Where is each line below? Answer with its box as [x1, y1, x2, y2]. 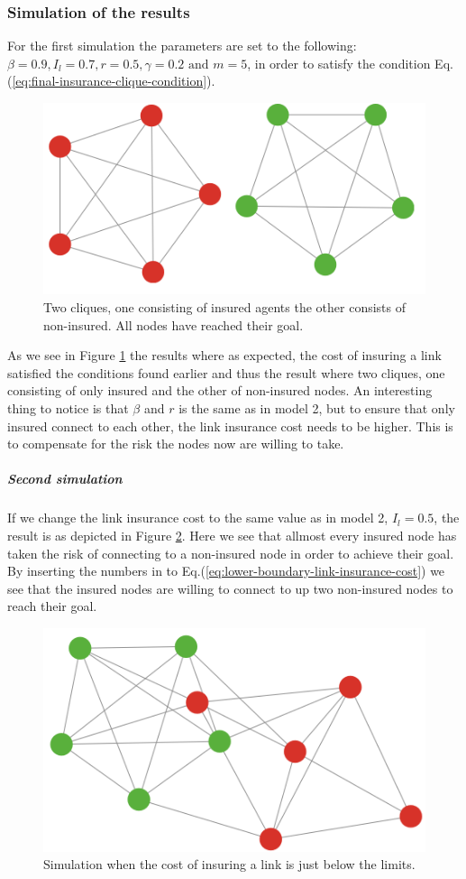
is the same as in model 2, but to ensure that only [178, 399, 455, 417]
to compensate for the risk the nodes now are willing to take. [7, 434, 344, 453]
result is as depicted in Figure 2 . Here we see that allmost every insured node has [7, 525, 457, 544]
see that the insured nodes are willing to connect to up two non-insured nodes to [7, 578, 453, 597]
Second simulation [7, 469, 123, 488]
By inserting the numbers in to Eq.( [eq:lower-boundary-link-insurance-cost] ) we [7, 561, 445, 580]
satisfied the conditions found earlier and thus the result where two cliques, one [7, 363, 445, 382]
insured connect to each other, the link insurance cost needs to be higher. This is [7, 416, 453, 435]
